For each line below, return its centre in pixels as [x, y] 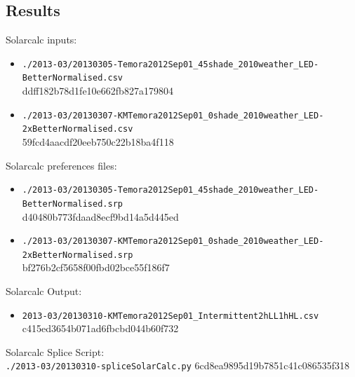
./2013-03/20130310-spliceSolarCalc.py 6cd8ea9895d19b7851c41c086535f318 [178, 365]
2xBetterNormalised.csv [78, 129]
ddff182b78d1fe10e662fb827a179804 [98, 91]
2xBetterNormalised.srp [78, 255]
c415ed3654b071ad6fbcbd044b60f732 [100, 328]
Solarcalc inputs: [41, 40]
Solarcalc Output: [44, 291]
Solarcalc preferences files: [61, 165]
